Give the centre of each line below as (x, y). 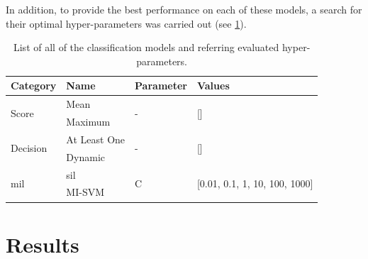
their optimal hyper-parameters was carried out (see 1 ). (126, 23)
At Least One (96, 139)
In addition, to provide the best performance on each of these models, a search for (184, 9)
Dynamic (85, 156)
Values (213, 86)
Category (34, 86)
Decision (29, 148)
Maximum (88, 122)
